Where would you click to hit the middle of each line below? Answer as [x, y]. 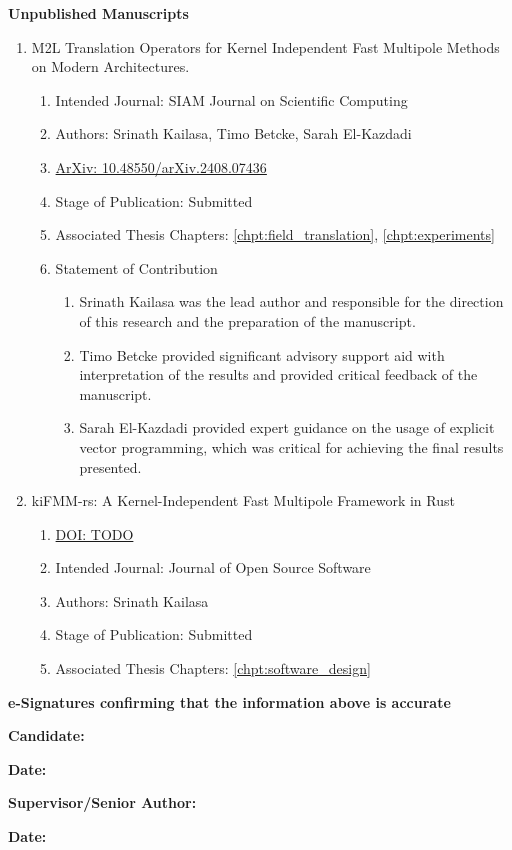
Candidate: [46, 735]
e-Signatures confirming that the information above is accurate [229, 701]
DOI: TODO [94, 533]
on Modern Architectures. [110, 66]
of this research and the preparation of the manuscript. [247, 320]
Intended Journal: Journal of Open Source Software [213, 567]
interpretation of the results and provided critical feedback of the [278, 374]
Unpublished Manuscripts [98, 13]
